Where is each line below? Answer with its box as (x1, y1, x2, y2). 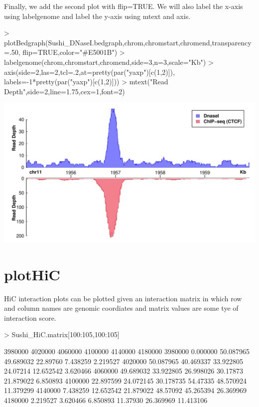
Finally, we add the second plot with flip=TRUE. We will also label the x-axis (4, 1, 243, 11)
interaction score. (4, 312, 56, 323)
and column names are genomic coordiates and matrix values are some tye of (4, 303, 239, 313)
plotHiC (4, 264, 60, 284)
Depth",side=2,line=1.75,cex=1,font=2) (4, 86, 125, 96)
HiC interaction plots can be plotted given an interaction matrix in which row (4, 293, 242, 303)
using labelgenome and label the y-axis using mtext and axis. (4, 10, 191, 21)
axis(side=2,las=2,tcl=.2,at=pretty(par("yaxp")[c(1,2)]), (4, 66, 175, 77)
